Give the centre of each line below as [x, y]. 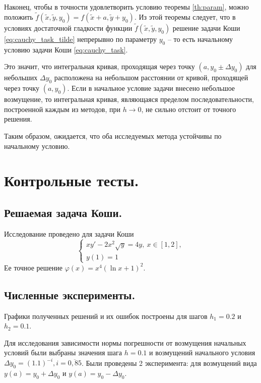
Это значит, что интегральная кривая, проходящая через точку [100, 66]
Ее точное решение [33, 267]
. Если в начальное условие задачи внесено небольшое [151, 88]
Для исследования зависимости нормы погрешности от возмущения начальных [125, 342]
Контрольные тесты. [72, 180]
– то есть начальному [200, 39]
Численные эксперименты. [70, 294]
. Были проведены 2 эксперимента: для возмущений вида [169, 363]
